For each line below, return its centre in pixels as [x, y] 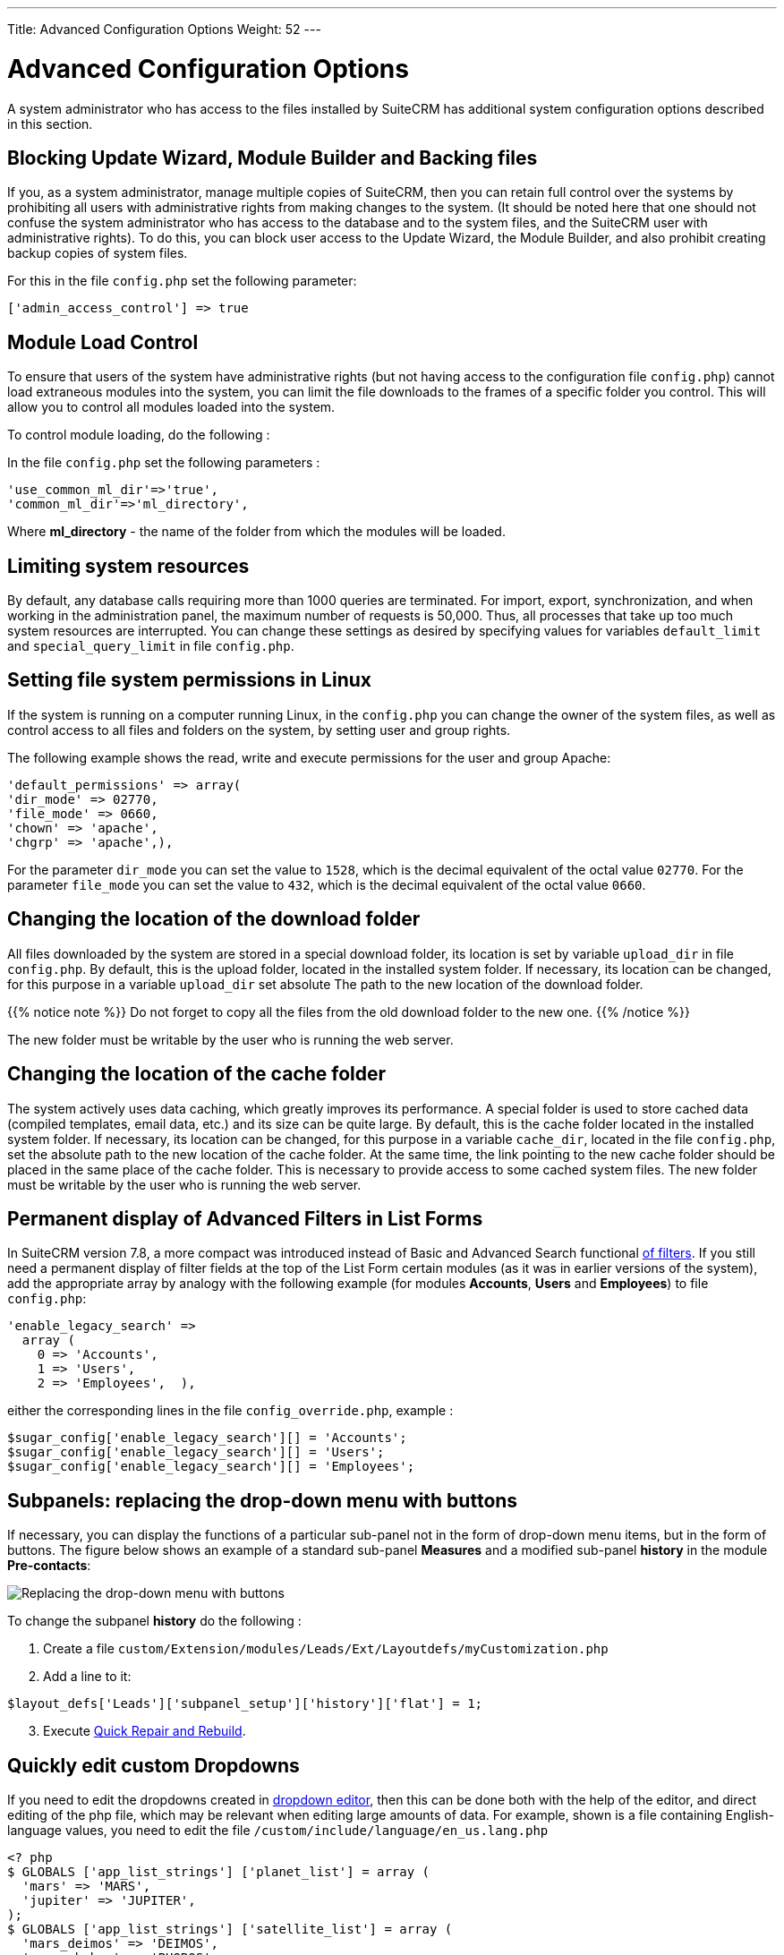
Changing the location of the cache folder [197, 1074]
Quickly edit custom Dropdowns [153, 1765]
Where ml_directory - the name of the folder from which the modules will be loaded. [256, 532]
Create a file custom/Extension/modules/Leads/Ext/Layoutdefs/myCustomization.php [326, 1649]
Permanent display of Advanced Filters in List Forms [245, 1218]
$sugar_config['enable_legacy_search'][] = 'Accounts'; [207, 1438]
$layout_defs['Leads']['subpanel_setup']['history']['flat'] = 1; [245, 1704]
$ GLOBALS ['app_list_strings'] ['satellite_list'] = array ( [230, 1929]
